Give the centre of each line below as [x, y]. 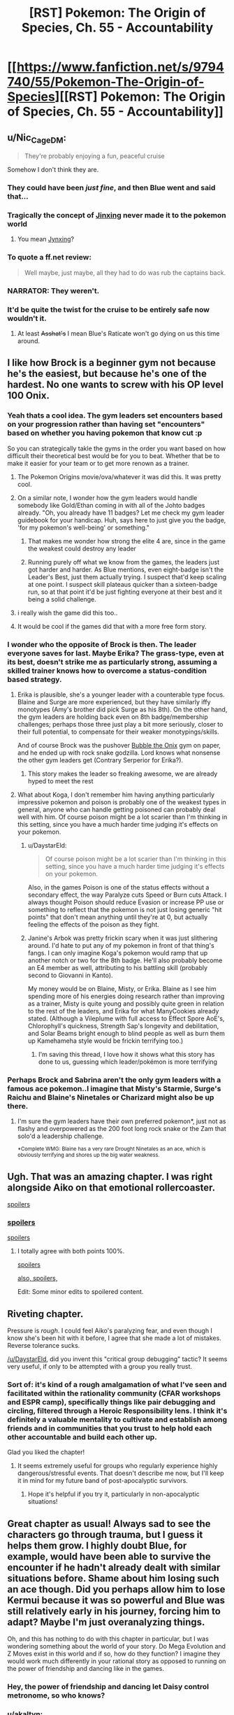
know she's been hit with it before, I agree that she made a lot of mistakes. [114, 1338]
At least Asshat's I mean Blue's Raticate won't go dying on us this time [118, 333]
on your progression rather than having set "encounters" [106, 425]
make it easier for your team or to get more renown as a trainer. [98, 463]
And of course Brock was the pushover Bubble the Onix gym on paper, [119, 745]
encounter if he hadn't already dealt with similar [114, 1567]
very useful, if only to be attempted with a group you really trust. [100, 1367]
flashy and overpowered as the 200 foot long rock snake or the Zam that [122, 1129]
